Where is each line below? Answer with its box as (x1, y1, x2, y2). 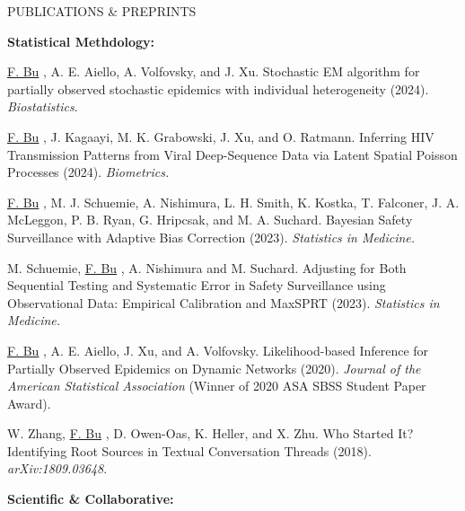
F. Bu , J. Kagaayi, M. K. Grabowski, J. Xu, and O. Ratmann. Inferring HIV (7, 127, 434, 145)
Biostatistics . (7, 97, 78, 116)
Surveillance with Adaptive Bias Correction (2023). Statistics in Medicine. (7, 227, 416, 246)
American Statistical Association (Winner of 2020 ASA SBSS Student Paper (7, 376, 426, 395)
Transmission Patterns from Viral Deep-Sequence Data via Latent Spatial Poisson (7, 145, 458, 163)
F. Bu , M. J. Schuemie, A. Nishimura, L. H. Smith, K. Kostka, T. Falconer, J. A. (7, 192, 460, 211)
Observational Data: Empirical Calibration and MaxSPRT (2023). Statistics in (7, 293, 440, 312)
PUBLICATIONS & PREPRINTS (7, 2, 197, 20)
